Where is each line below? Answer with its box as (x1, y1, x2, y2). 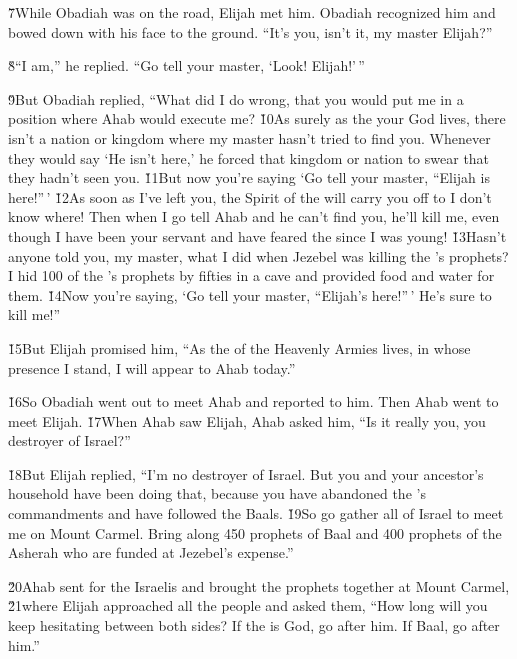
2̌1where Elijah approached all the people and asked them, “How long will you (8, 595, 488, 616)
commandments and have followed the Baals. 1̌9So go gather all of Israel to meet (8, 503, 504, 524)
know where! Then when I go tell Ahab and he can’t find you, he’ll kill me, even (8, 206, 500, 227)
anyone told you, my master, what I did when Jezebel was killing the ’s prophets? (8, 245, 509, 266)
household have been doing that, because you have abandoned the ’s (8, 483, 426, 504)
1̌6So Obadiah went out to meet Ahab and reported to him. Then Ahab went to (8, 391, 499, 412)
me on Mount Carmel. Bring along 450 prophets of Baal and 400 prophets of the (8, 522, 502, 543)
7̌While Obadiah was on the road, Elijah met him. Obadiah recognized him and (8, 2, 496, 22)
